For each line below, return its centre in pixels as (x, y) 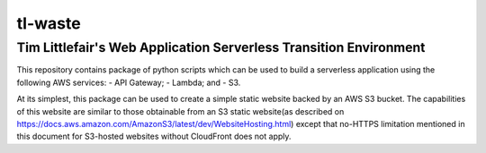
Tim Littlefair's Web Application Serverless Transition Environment (221, 47)
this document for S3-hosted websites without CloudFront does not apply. (154, 136)
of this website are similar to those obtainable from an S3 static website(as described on (180, 111)
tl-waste (49, 23)
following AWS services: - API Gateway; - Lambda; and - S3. (129, 82)
